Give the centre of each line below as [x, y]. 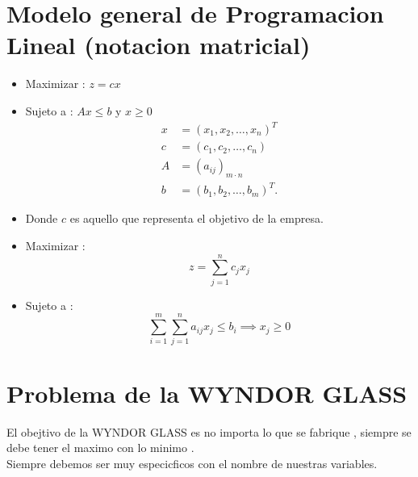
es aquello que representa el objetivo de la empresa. [196, 218]
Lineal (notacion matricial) [159, 45]
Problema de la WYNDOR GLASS [207, 393]
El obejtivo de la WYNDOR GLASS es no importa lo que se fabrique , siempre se [209, 431]
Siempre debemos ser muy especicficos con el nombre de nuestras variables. [192, 463]
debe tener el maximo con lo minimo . [100, 448]
